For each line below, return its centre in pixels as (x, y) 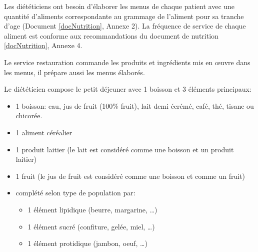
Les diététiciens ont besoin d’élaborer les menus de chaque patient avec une (119, 6)
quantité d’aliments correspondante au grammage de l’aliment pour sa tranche (124, 16)
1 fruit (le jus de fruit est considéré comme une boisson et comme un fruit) (130, 176)
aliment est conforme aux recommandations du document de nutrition (111, 35)
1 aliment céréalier (44, 132)
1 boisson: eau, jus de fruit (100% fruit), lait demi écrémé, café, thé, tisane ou (135, 105)
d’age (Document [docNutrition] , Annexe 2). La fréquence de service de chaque (125, 26)
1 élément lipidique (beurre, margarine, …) (92, 209)
